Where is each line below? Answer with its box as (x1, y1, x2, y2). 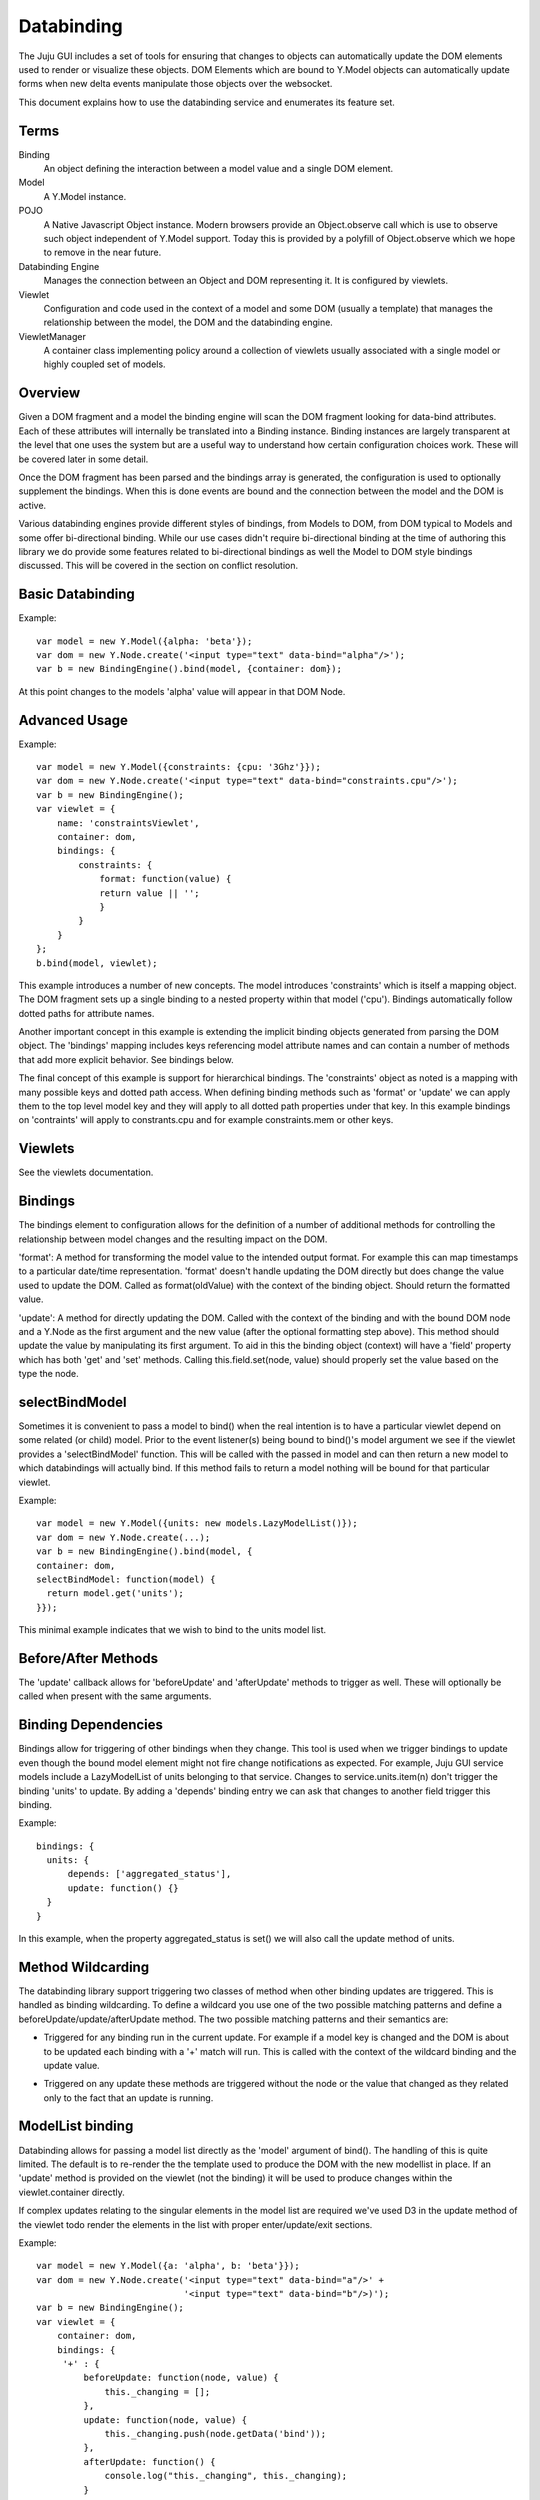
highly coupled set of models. (43, 358, 166, 370)
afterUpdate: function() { (83, 2456, 216, 2467)
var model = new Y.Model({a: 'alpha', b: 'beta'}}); (36, 2260, 300, 2272)
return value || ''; (99, 887, 200, 899)
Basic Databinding (18, 586, 135, 603)
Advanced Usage (18, 711, 129, 729)
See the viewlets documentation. (18, 1166, 154, 1179)
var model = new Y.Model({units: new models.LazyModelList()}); (36, 1518, 359, 1529)
